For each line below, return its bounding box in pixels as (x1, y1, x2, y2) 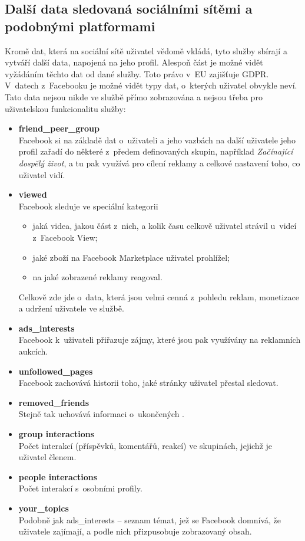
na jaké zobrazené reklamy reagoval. (32, 271, 163, 283)
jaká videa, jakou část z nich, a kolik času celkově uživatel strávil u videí (32, 219, 297, 232)
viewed (18, 188, 47, 201)
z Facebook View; (32, 231, 98, 243)
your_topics (18, 502, 69, 514)
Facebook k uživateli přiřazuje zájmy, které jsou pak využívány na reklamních (18, 333, 301, 346)
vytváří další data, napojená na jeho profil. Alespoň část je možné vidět (5, 56, 263, 68)
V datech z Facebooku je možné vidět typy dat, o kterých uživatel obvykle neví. (5, 79, 297, 91)
